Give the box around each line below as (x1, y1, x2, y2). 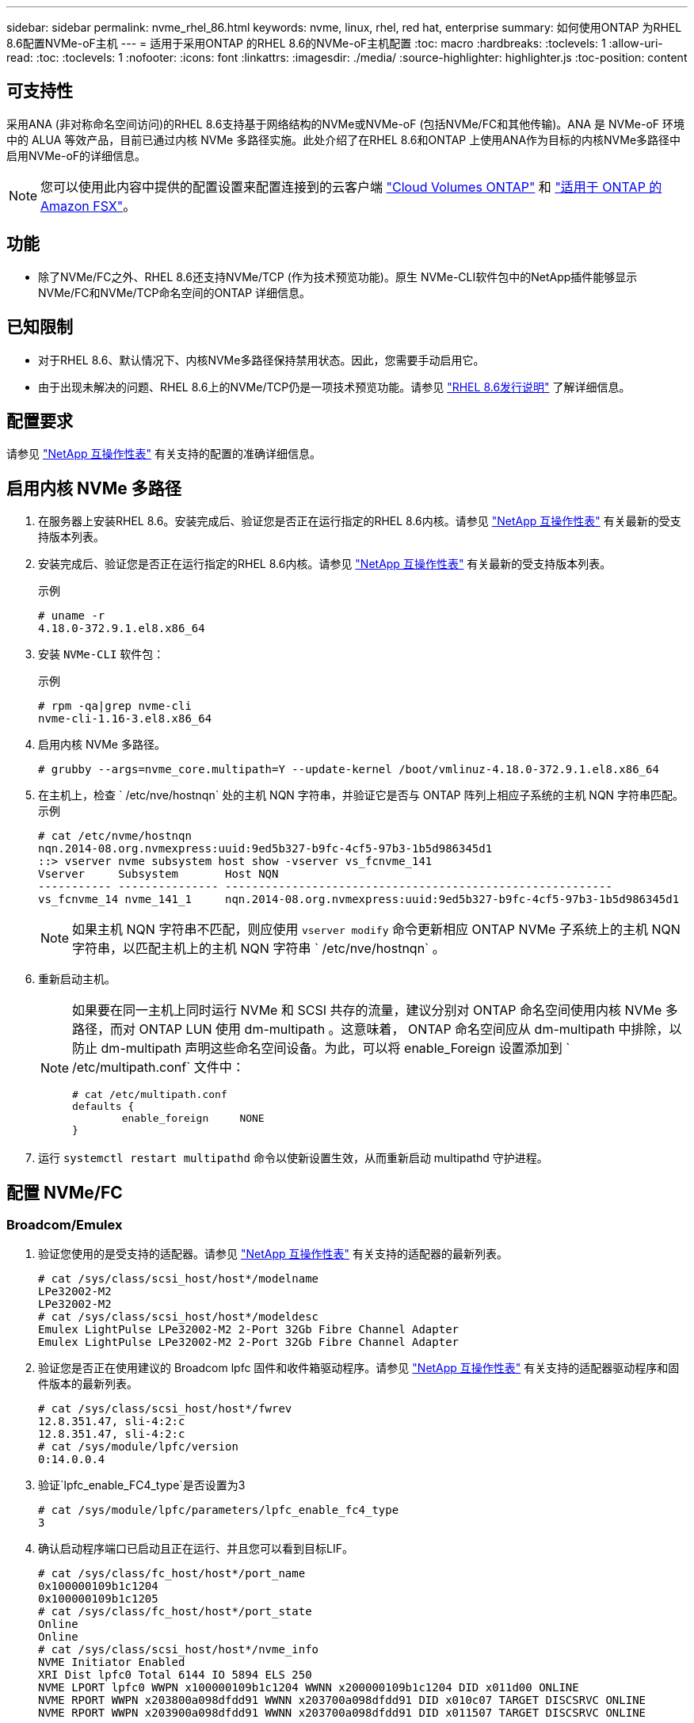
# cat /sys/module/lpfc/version (38, 1440, 238, 1454)
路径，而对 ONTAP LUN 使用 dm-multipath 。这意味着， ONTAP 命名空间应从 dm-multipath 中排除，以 (72, 1021, 682, 1038)
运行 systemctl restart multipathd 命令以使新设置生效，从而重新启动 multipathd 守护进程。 (38, 1151, 548, 1165)
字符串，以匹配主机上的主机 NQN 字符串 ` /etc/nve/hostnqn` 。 (72, 940, 445, 957)
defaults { (72, 1100, 135, 1113)
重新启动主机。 (38, 972, 116, 986)
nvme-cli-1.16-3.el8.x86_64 (38, 712, 212, 726)
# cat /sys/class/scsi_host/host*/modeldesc (38, 1310, 319, 1324)
